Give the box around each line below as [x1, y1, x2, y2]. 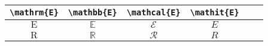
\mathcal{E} [126, 8, 181, 17]
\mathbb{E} [68, 8, 117, 17]
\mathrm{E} [10, 8, 59, 17]
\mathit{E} [190, 8, 239, 17]
